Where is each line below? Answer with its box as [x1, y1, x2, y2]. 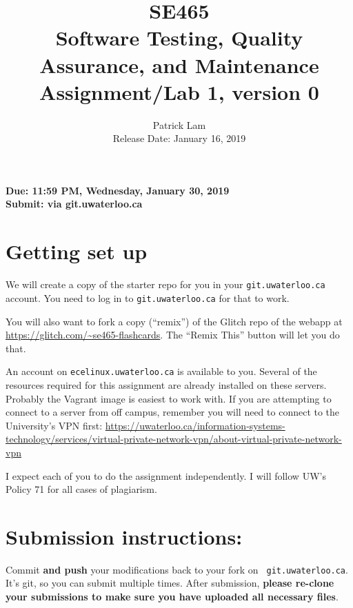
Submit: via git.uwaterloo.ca [6, 196, 143, 211]
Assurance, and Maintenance [39, 50, 319, 79]
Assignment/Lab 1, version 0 [39, 77, 319, 105]
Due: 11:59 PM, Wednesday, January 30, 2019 [6, 183, 230, 197]
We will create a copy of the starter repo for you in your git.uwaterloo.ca [6, 277, 325, 292]
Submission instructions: [6, 522, 243, 550]
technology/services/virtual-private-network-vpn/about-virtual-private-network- [6, 432, 342, 446]
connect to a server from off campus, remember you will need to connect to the [6, 405, 340, 419]
